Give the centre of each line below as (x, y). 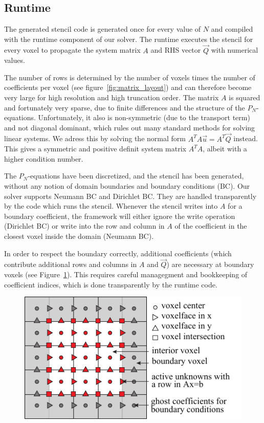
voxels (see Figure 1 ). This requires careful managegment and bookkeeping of (126, 274)
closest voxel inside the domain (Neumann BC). (79, 236)
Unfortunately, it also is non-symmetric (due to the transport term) (144, 117)
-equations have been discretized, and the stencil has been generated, (136, 176)
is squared (245, 97)
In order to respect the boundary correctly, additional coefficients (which (118, 253)
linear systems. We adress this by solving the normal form (95, 138)
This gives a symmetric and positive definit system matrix (95, 149)
